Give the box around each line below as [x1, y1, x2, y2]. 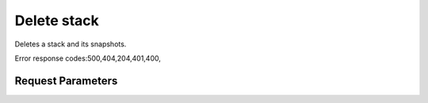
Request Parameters [14, 74, 118, 87]
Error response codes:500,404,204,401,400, [14, 53, 162, 63]
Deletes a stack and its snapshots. [14, 39, 127, 49]
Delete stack [14, 12, 99, 29]
